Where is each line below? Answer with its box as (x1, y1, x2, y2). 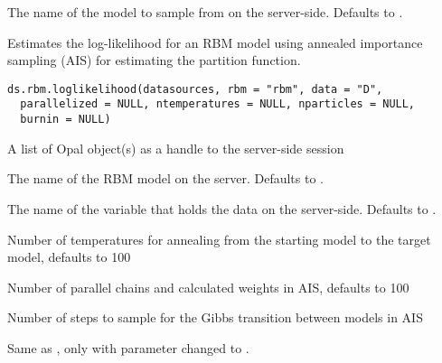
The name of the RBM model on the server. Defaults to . (7, 169, 324, 188)
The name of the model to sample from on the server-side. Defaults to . (7, 3, 403, 21)
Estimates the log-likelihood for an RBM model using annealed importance (7, 33, 423, 51)
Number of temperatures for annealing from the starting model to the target (7, 229, 431, 248)
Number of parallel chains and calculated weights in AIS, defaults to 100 (7, 277, 409, 296)
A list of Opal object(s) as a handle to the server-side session (7, 138, 344, 157)
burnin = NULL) (20, 113, 111, 126)
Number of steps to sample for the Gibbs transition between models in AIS (7, 308, 423, 327)
